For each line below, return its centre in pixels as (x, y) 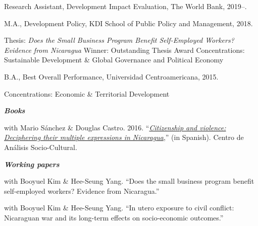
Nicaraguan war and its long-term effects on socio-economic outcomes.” (114, 217)
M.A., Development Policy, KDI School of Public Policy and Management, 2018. (128, 23)
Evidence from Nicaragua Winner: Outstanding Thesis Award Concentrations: (124, 50)
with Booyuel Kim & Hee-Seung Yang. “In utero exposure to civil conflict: (119, 208)
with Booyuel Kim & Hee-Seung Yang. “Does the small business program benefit (129, 181)
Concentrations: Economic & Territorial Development (87, 93)
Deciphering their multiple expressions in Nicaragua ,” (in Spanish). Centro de (124, 137)
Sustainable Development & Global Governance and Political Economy (114, 60)
